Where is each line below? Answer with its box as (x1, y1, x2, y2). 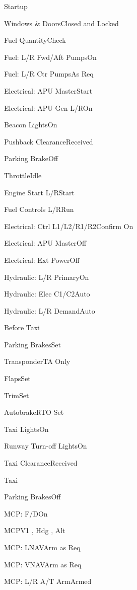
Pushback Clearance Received (4, 136, 93, 146)
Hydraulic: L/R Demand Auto (4, 305, 95, 316)
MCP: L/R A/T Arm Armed (4, 576, 92, 586)
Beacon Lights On (4, 119, 57, 130)
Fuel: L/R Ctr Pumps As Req (4, 68, 94, 79)
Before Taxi (4, 322, 40, 333)
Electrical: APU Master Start (4, 85, 93, 96)
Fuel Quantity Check (4, 35, 66, 45)
